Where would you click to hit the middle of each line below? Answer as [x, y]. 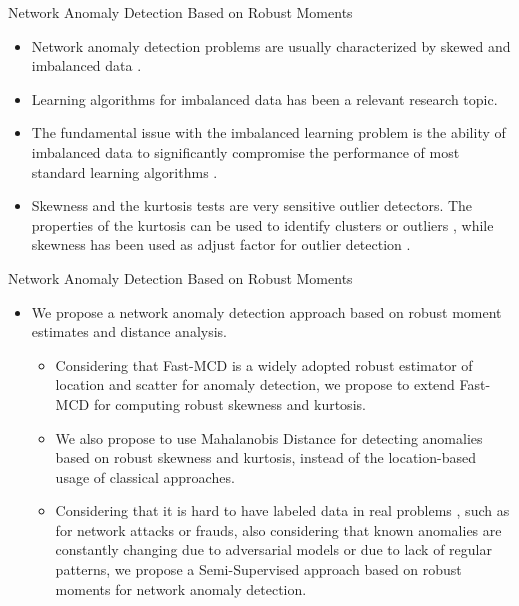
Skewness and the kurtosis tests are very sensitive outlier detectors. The [252, 205]
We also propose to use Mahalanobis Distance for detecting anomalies [269, 437]
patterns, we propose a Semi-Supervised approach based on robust [258, 569]
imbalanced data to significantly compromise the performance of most [245, 151]
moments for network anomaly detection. [181, 588]
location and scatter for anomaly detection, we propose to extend [255, 384]
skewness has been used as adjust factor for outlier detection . [221, 244]
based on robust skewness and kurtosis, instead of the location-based [265, 457]
